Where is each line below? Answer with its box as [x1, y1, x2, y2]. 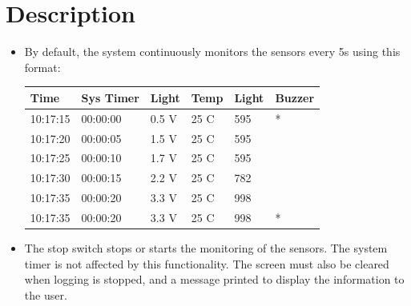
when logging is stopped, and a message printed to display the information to [24, 271, 405, 288]
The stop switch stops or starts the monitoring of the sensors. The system [24, 239, 388, 256]
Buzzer [275, 89, 315, 105]
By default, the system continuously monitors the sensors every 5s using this [24, 43, 401, 60]
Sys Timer [81, 89, 139, 105]
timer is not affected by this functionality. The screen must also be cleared [24, 255, 389, 272]
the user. [24, 286, 67, 303]
